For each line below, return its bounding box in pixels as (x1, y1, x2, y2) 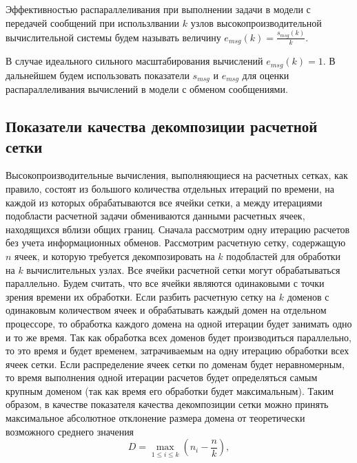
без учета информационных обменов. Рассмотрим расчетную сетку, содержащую (6, 235, 346, 250)
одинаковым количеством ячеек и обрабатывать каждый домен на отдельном (6, 303, 327, 317)
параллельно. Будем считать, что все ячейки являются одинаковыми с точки (6, 276, 325, 290)
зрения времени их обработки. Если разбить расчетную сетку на (6, 289, 276, 303)
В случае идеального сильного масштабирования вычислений (6, 54, 263, 68)
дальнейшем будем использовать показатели (6, 67, 190, 82)
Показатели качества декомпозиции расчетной (6, 116, 318, 137)
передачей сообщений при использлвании (6, 15, 180, 30)
